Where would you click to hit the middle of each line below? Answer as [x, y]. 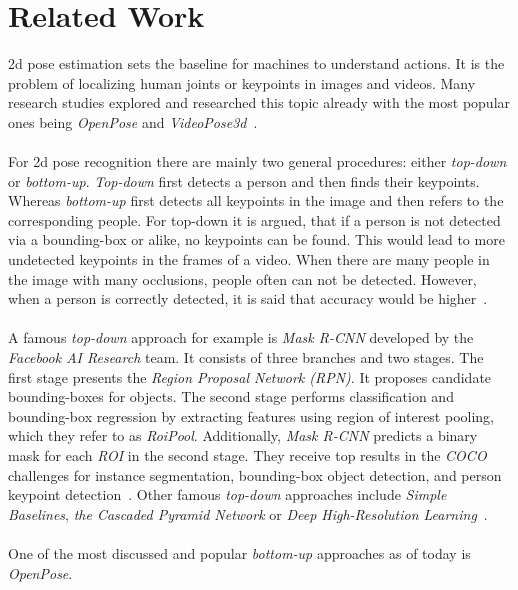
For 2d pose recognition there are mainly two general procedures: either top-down [257, 161]
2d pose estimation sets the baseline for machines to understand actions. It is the [256, 63]
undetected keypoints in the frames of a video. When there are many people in [249, 259]
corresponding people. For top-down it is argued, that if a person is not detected [254, 219]
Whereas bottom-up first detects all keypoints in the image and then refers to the [256, 200]
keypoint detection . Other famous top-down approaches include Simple [227, 494]
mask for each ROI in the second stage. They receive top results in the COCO [247, 455]
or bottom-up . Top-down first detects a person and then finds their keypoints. [244, 180]
